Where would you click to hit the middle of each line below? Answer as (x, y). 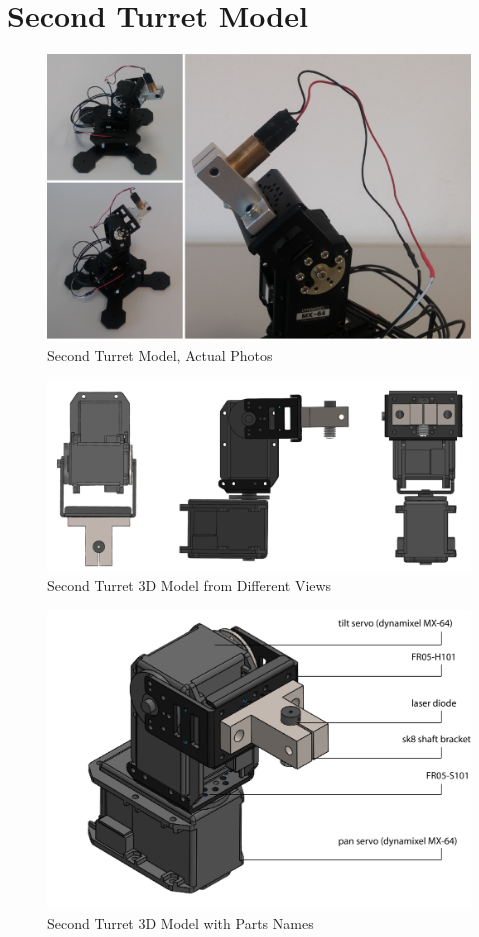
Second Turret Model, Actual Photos (160, 355)
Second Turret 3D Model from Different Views (189, 585)
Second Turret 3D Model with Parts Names (180, 922)
